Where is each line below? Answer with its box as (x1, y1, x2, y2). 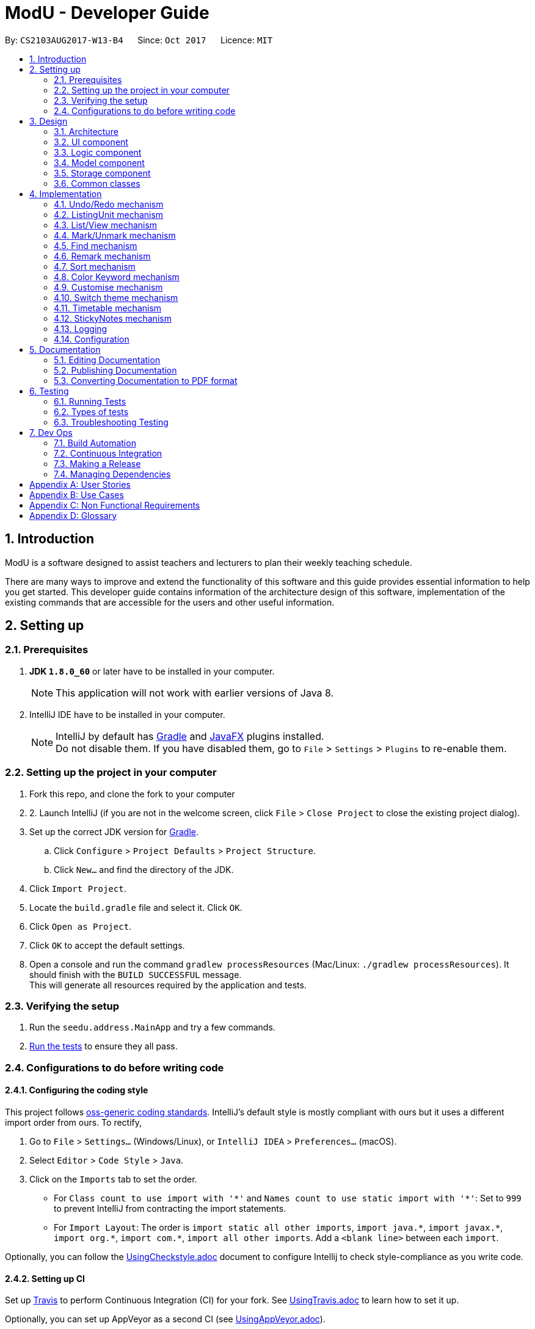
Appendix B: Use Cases (29, 489, 124, 500)
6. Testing (29, 385, 69, 396)
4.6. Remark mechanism (54, 250, 151, 261)
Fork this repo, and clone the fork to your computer (29, 788, 235, 799)
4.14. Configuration (54, 333, 129, 344)
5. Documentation (29, 344, 101, 355)
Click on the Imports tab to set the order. (29, 1173, 197, 1184)
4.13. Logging (54, 323, 107, 334)
